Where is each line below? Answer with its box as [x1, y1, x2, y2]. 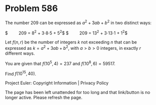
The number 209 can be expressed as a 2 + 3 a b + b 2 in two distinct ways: [5, 19, 152, 26]
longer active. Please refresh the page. [5, 95, 83, 101]
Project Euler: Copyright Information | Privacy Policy [5, 80, 109, 86]
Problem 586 [5, 3, 58, 14]
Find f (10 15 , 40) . [5, 70, 36, 76]
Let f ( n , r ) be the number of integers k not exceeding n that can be [5, 39, 137, 45]
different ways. [5, 50, 35, 56]
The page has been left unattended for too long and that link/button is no [5, 90, 150, 95]
